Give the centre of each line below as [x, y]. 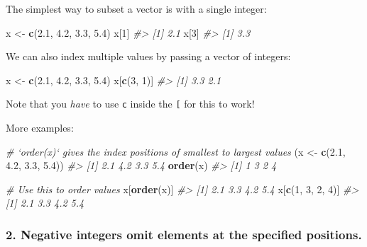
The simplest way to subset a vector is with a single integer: [136, 8]
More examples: [40, 128]
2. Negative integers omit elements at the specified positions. [184, 234]
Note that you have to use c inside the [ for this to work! [130, 104]
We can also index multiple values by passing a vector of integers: [148, 56]
